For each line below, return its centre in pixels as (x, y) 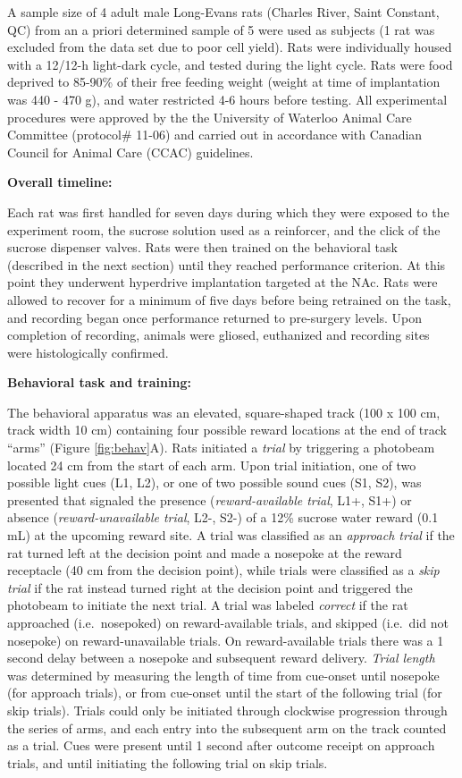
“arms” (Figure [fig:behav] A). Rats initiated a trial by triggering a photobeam (221, 448)
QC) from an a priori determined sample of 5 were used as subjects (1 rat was (221, 29)
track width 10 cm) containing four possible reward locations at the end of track (227, 430)
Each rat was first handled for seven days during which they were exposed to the (228, 211)
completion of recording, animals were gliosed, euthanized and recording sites (218, 335)
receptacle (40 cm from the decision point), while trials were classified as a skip (223, 570)
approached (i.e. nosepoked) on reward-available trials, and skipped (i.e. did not (228, 622)
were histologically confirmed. (88, 352)
